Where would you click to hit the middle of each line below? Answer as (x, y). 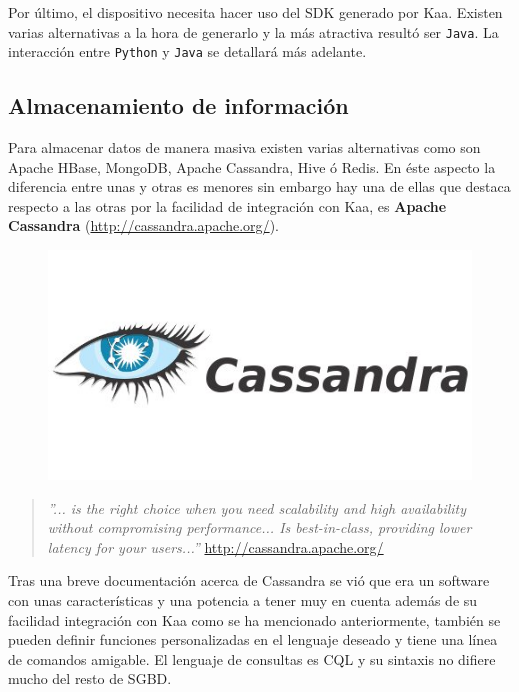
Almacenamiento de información (178, 105)
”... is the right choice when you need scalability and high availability (257, 507)
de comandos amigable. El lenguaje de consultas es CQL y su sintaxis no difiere (252, 658)
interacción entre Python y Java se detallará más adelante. (187, 51)
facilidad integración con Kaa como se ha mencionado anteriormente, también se (254, 619)
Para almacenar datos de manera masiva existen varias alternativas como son (244, 147)
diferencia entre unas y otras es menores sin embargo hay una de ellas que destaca (259, 186)
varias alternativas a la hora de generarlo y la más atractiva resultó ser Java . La (253, 31)
